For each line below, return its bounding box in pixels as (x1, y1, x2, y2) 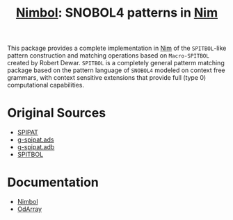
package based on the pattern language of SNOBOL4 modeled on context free (7, 66, 225, 74)
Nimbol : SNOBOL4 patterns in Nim (16, 5, 218, 21)
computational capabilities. (7, 81, 85, 90)
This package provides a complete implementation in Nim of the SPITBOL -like (7, 44, 227, 53)
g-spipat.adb (17, 143, 55, 151)
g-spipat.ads (17, 135, 54, 144)
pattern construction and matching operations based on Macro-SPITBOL (7, 51, 210, 60)
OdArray (17, 205, 42, 213)
